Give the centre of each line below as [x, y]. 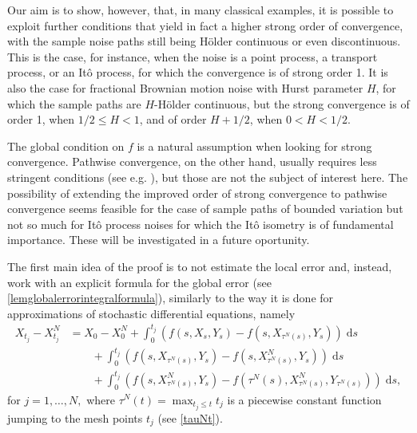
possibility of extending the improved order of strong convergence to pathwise [197, 193]
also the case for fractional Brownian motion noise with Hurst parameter [185, 87]
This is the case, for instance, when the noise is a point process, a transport [193, 56]
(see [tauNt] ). [190, 417]
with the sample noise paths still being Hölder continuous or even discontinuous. [204, 41]
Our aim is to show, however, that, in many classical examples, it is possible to [201, 10]
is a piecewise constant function [304, 399]
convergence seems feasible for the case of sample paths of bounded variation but [205, 209]
